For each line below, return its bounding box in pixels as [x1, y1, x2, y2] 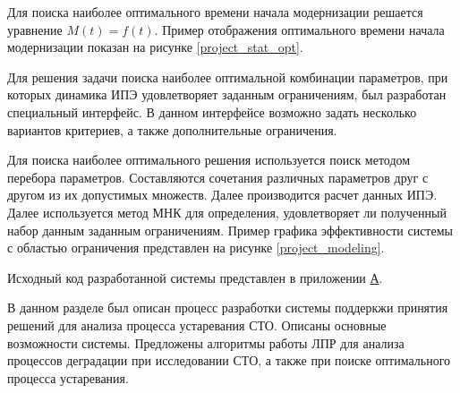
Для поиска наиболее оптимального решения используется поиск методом [7, 150, 411, 169]
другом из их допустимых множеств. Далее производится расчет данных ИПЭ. [7, 185, 438, 204]
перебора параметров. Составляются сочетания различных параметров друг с [7, 167, 429, 186]
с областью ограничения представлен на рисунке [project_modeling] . [7, 238, 385, 257]
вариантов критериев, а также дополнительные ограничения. [7, 120, 337, 139]
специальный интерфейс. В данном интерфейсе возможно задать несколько [7, 102, 417, 121]
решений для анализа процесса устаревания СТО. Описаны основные [7, 315, 387, 334]
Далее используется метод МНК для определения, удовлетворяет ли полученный [7, 202, 447, 221]
